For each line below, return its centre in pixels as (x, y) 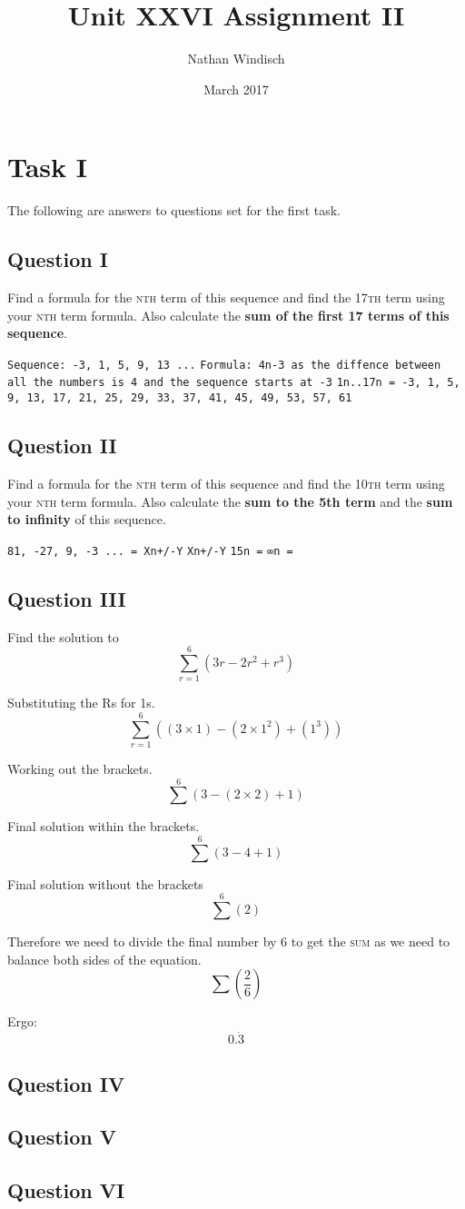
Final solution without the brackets (105, 883)
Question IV (66, 1083)
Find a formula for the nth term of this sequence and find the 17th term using (226, 297)
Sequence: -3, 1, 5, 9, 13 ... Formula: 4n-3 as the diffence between (224, 365)
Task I (48, 167)
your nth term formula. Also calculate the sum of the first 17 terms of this (228, 315)
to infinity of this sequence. (87, 519)
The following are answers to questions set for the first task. (174, 210)
